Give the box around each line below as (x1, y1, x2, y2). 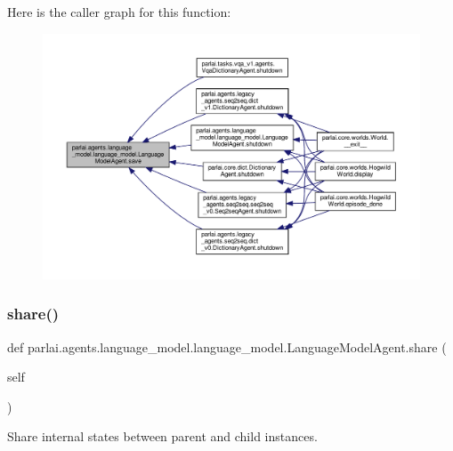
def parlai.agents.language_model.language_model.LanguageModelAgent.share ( (7, 337, 447, 356)
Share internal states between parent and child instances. (7, 427, 318, 446)
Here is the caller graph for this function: (7, 3, 231, 20)
